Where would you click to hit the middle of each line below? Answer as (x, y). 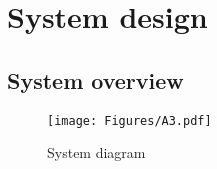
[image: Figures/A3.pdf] (129, 120)
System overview (95, 79)
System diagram (96, 152)
